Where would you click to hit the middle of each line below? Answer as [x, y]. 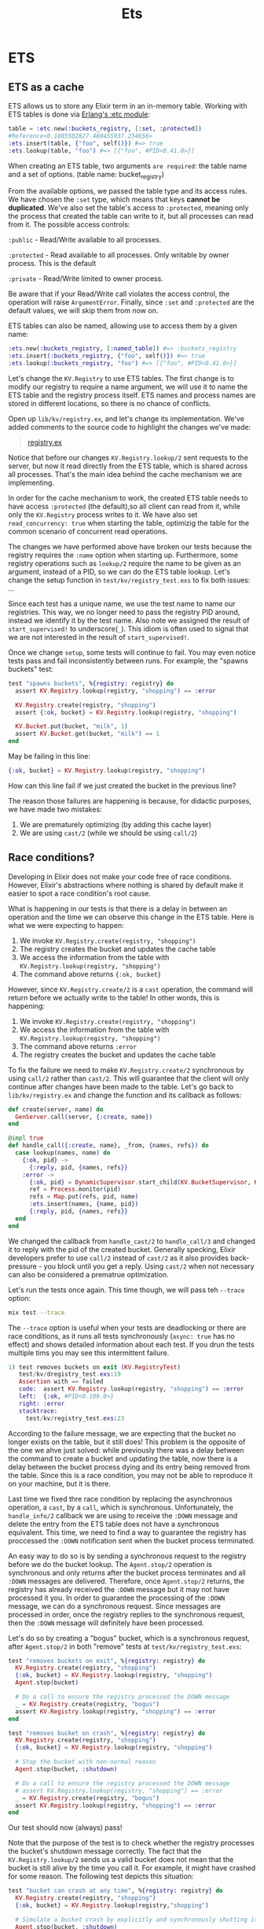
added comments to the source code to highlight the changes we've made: [130, 427]
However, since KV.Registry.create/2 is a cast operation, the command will [131, 989]
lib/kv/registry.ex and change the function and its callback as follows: [125, 1095]
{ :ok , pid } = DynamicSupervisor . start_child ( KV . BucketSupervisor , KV [145, 1182]
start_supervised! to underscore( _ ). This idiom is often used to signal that [128, 628]
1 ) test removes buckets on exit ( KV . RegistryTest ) [94, 1367]
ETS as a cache [46, 87]
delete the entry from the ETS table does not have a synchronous [114, 1524]
